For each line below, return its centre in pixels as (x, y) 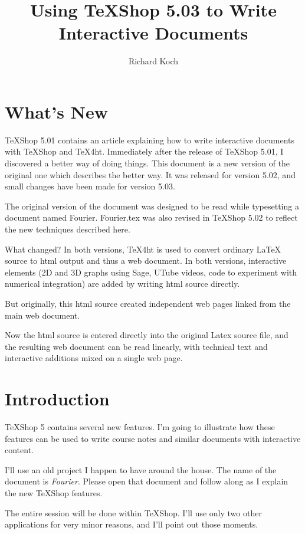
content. (19, 450)
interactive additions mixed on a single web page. (94, 358)
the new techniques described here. (68, 229)
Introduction (57, 399)
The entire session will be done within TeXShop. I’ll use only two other (133, 512)
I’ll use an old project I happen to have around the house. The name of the (141, 469)
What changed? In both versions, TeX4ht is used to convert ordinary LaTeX (143, 249)
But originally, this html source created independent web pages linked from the (148, 303)
